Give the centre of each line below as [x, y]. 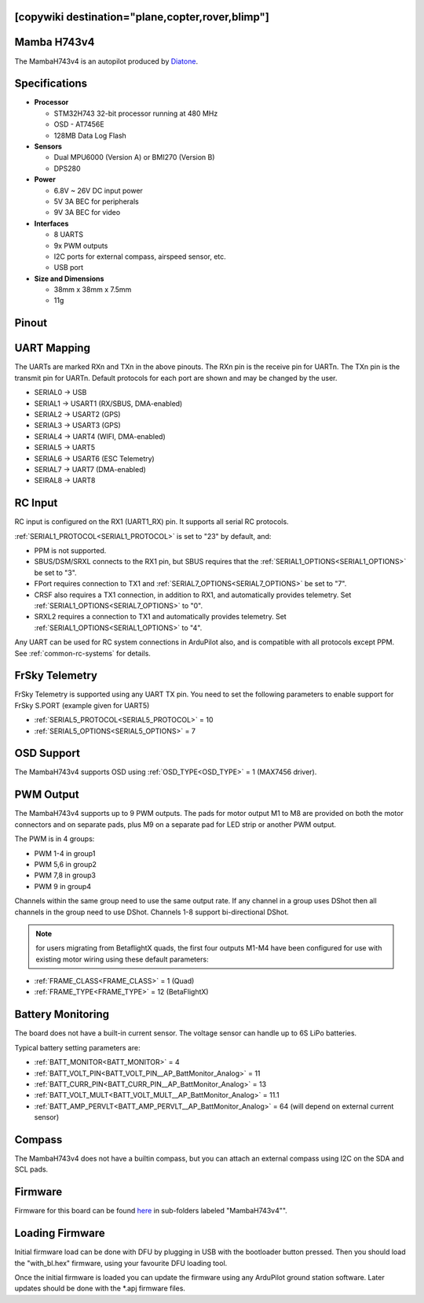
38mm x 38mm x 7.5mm [93, 290]
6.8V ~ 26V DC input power [98, 190]
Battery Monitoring [62, 1015]
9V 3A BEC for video [87, 212]
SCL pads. [31, 1169]
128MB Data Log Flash [90, 135]
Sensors [48, 146]
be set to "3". [56, 572]
